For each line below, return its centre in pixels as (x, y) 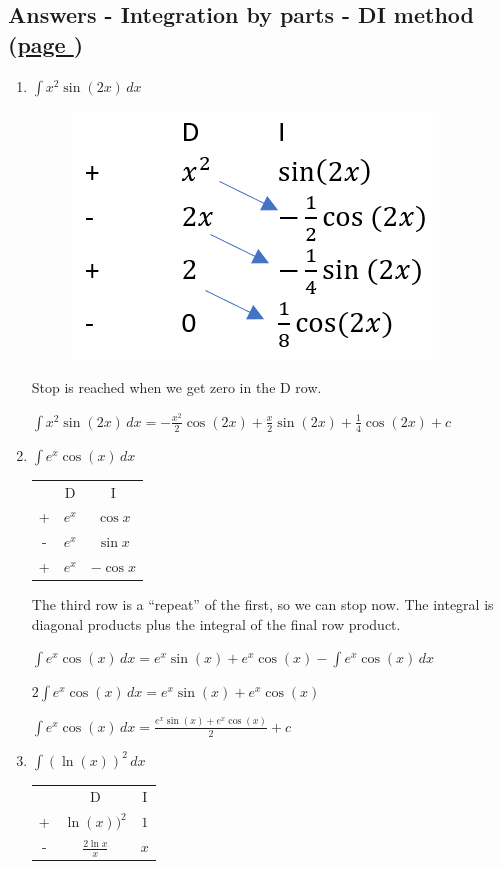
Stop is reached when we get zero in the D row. (176, 387)
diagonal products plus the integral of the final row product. (216, 623)
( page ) (46, 43)
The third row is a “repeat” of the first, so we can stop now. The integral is (262, 604)
